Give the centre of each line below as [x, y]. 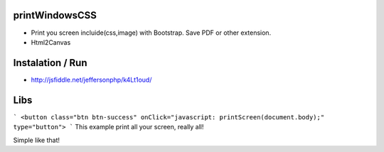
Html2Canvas [51, 42]
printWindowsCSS [55, 15]
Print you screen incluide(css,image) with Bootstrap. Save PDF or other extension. [151, 33]
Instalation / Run [50, 63]
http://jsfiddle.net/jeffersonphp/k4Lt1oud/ [91, 80]
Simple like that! [37, 140]
